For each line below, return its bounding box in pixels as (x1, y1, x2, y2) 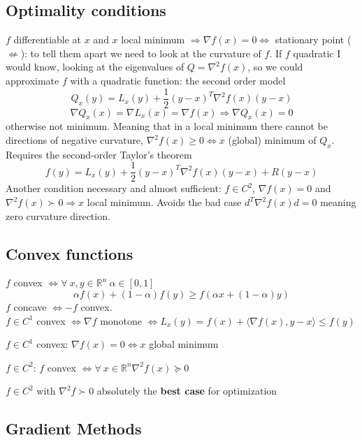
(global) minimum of (228, 133, 317, 147)
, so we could (247, 59, 303, 74)
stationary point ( (275, 32, 352, 47)
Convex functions (6, 242, 133, 264)
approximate (6, 73, 59, 87)
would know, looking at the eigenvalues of (6, 59, 184, 74)
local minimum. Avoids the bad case (87, 195, 242, 210)
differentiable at (13, 32, 82, 47)
